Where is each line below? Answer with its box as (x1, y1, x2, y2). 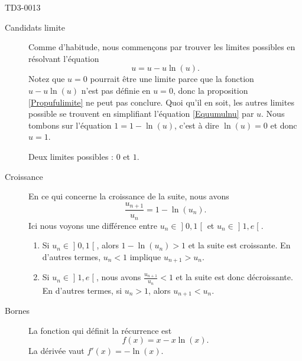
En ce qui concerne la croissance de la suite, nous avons (28, 190, 229, 202)
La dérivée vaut (28, 344, 85, 357)
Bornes (5, 304, 30, 316)
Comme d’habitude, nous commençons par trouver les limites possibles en (28, 41, 295, 53)
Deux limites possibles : (28, 150, 113, 162)
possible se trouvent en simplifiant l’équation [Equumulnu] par (28, 107, 254, 120)
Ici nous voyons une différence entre (28, 219, 157, 231)
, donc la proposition (173, 84, 248, 96)
